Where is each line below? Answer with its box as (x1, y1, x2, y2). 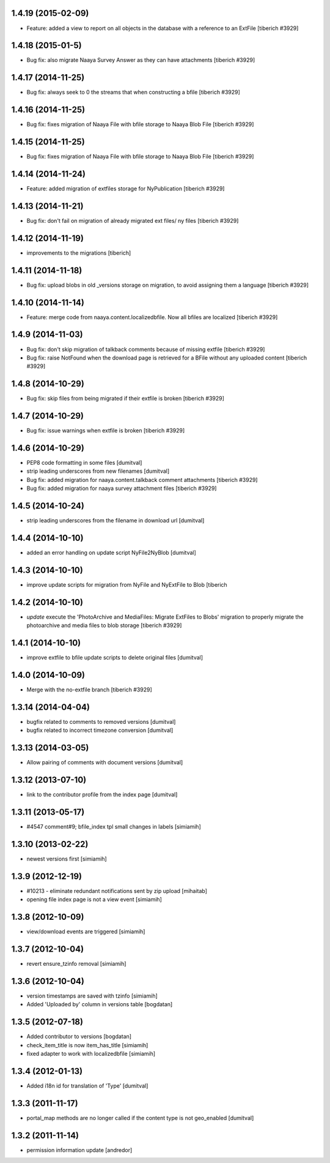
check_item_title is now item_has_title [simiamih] (26, 1041, 148, 1048)
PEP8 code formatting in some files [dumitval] (26, 459, 142, 467)
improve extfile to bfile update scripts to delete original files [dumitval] (26, 654, 204, 661)
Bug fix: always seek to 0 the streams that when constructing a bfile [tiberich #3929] (26, 89, 241, 96)
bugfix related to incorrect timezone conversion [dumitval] (26, 726, 174, 734)
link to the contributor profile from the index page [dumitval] (26, 791, 178, 799)
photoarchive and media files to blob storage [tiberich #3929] (26, 622, 182, 629)
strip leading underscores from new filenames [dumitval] (26, 467, 170, 475)
